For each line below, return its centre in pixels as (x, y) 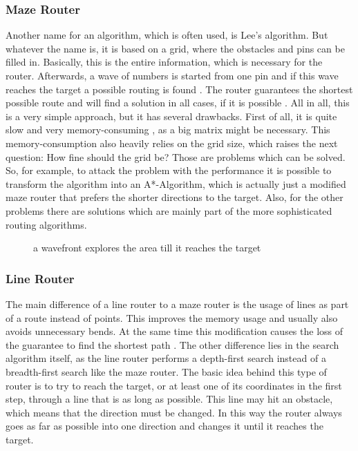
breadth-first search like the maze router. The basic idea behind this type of (166, 371)
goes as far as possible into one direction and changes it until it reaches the (164, 426)
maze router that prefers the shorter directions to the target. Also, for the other (175, 197)
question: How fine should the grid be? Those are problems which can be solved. (176, 156)
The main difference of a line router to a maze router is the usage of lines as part (177, 304)
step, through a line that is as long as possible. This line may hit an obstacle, (169, 399)
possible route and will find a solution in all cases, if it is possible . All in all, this (178, 103)
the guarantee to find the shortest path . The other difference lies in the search (172, 344)
